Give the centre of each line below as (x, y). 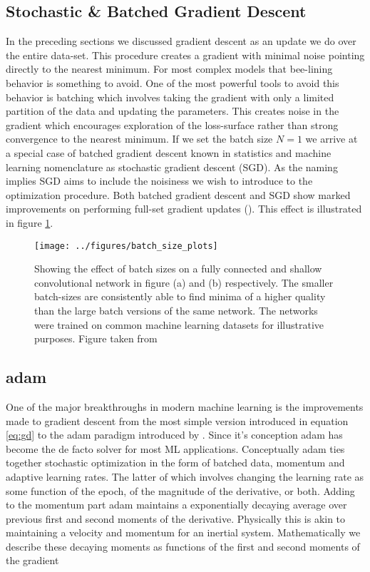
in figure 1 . (30, 222)
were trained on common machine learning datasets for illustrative (179, 324)
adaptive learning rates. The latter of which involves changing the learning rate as (185, 476)
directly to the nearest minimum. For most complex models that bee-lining (169, 69)
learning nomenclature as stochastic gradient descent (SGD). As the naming (172, 167)
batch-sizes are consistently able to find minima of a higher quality (180, 296)
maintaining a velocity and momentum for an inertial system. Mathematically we (183, 532)
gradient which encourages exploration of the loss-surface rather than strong (172, 124)
